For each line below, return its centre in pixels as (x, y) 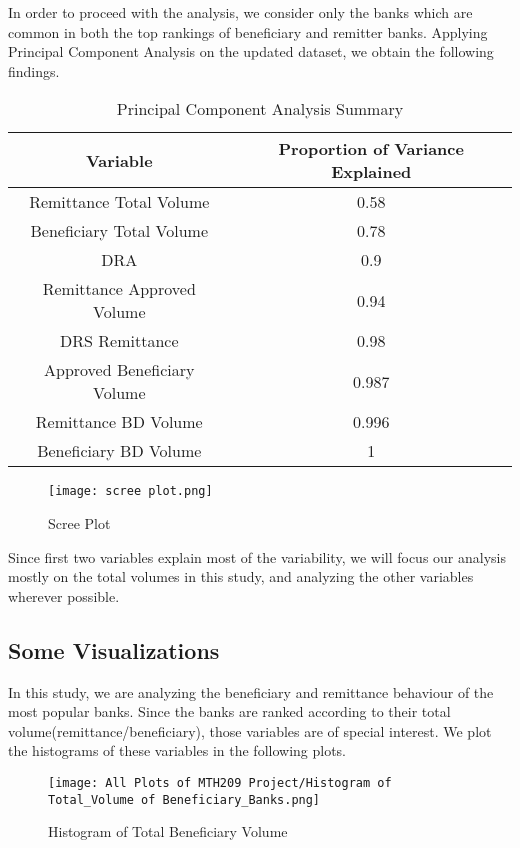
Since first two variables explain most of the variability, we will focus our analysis (257, 556)
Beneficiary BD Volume (119, 451)
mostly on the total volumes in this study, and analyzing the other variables (241, 576)
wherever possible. (64, 595)
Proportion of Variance (371, 149)
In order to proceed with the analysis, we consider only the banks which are (240, 12)
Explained (371, 172)
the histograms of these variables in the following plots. (177, 750)
